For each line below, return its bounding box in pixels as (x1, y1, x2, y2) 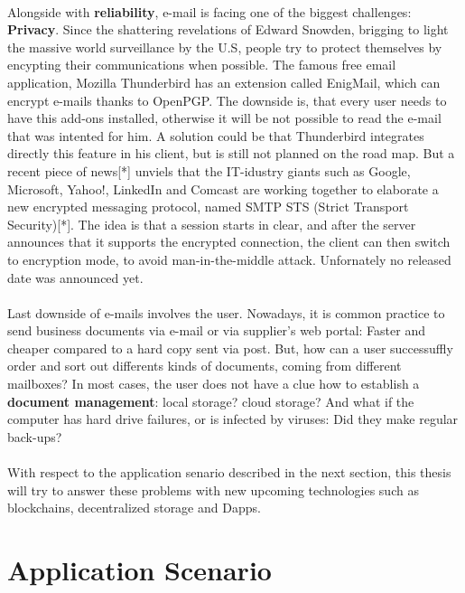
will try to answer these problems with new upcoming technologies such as (7, 480, 419, 499)
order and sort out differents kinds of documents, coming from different (7, 356, 402, 375)
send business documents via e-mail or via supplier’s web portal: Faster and (7, 321, 425, 340)
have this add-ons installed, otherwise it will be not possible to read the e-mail (7, 108, 442, 127)
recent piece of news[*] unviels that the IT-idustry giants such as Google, (7, 161, 411, 180)
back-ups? (7, 427, 62, 446)
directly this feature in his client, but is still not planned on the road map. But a (7, 144, 455, 163)
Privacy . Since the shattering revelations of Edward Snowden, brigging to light (7, 20, 449, 39)
